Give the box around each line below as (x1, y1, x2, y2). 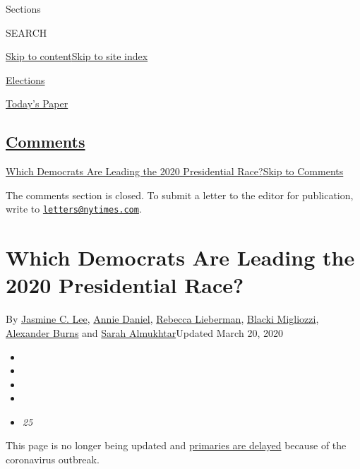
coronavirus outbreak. (6, 452, 100, 467)
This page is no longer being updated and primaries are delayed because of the (6, 438, 347, 453)
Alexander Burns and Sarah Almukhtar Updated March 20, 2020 (6, 325, 283, 340)
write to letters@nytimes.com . (6, 201, 142, 216)
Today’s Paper (6, 96, 68, 111)
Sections (6, 1, 41, 16)
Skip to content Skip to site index (6, 49, 148, 64)
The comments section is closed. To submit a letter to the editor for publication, (6, 187, 354, 202)
